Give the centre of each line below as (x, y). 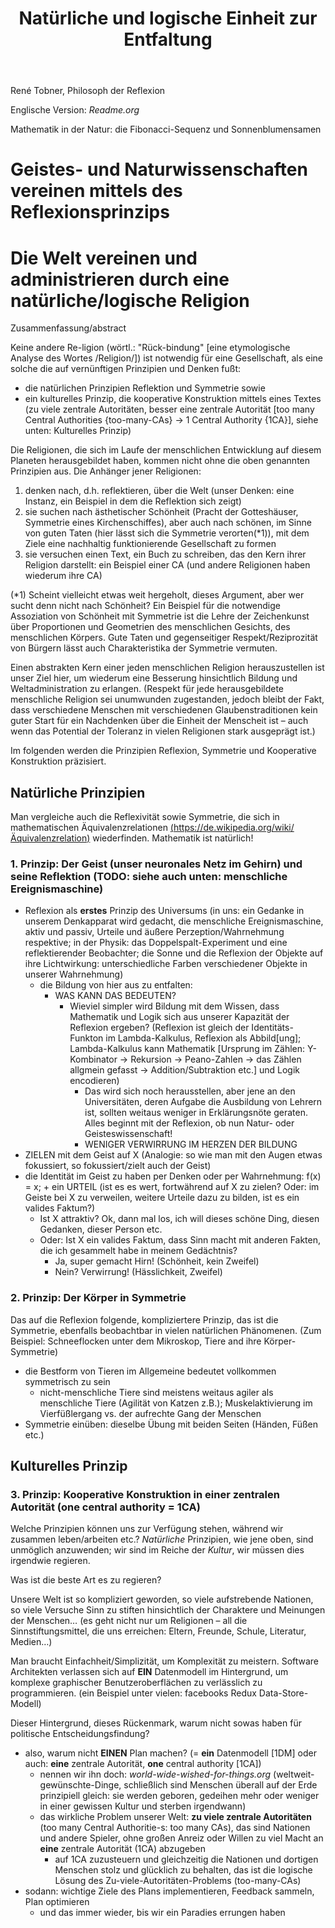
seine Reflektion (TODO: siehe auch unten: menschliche (149, 877)
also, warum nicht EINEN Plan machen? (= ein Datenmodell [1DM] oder (170, 1753)
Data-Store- (283, 1693)
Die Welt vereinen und (104, 258)
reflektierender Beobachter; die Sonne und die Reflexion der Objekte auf (174, 953)
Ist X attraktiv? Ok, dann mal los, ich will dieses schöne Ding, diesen (179, 1219)
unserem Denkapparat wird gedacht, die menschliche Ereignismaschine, (174, 921)
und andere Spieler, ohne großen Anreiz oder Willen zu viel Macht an (181, 1838)
